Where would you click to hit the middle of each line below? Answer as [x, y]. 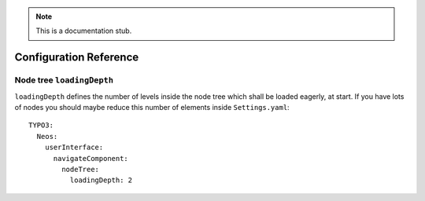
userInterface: [74, 148]
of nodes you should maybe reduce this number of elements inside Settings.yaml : [152, 107]
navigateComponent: [91, 158]
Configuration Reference [77, 58]
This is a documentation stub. [84, 31]
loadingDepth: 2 [101, 180]
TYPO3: [41, 125]
